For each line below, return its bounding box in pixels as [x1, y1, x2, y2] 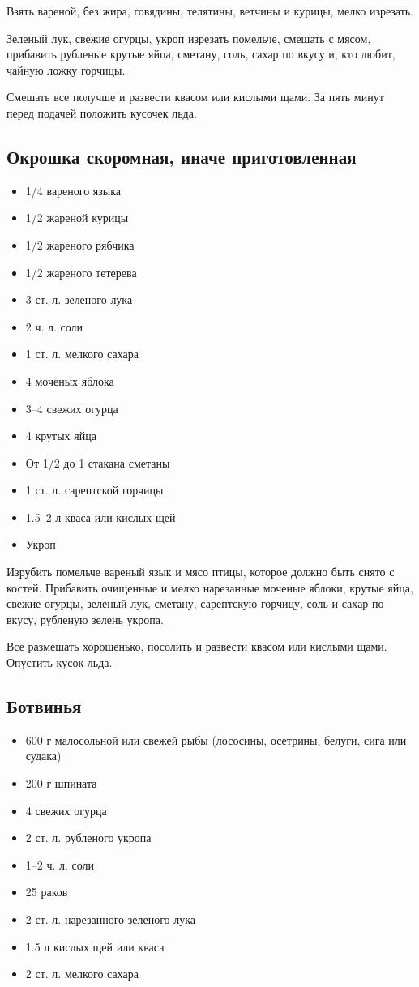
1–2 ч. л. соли [25, 856, 95, 873]
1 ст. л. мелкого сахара [25, 345, 139, 362]
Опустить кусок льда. [6, 654, 113, 671]
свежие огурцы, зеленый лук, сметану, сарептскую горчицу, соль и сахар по [6, 595, 384, 612]
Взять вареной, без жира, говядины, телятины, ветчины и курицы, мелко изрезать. [6, 2, 414, 19]
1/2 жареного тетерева [25, 263, 137, 280]
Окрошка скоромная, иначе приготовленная [6, 143, 357, 169]
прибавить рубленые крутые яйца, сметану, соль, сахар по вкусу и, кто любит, [6, 45, 395, 62]
